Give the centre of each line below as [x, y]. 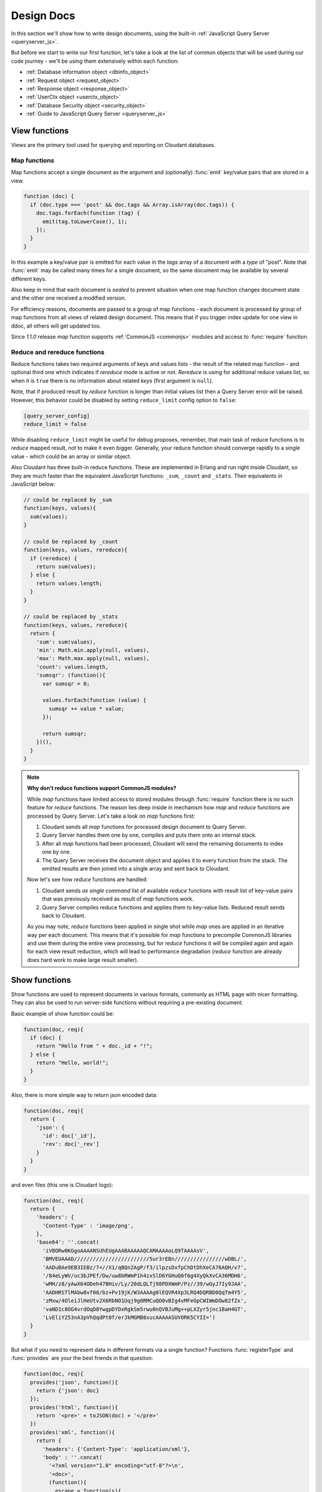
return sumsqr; [65, 733]
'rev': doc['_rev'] [71, 1144]
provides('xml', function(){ [73, 1432]
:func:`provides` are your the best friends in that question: [82, 1358]
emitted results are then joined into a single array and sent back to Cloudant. [136, 868]
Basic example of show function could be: [63, 1013]
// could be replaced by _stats [71, 617]
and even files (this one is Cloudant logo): [62, 1185]
